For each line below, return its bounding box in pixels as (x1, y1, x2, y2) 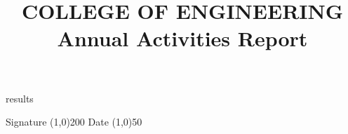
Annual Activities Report (57, 24, 308, 53)
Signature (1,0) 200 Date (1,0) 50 (6, 114, 142, 129)
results (6, 91, 34, 105)
